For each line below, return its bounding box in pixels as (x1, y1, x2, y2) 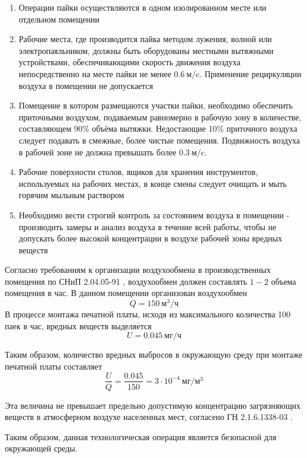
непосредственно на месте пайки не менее (18, 67, 171, 79)
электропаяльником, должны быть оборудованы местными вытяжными (18, 44, 274, 56)
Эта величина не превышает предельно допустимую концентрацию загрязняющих (5, 399, 300, 411)
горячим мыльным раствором (18, 189, 124, 201)
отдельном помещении (18, 12, 100, 25)
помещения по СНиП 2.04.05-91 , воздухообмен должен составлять (5, 275, 247, 287)
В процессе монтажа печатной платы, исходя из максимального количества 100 (5, 308, 291, 320)
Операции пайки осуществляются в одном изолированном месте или (18, 1, 267, 13)
